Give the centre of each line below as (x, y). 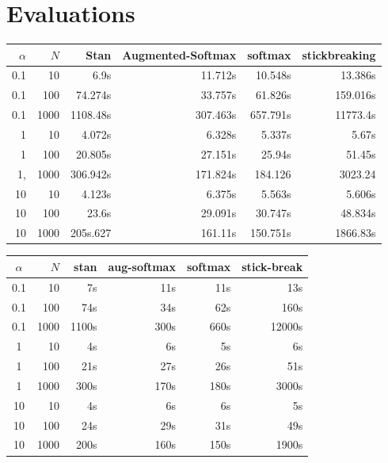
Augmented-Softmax (179, 54)
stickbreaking (339, 54)
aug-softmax (142, 266)
